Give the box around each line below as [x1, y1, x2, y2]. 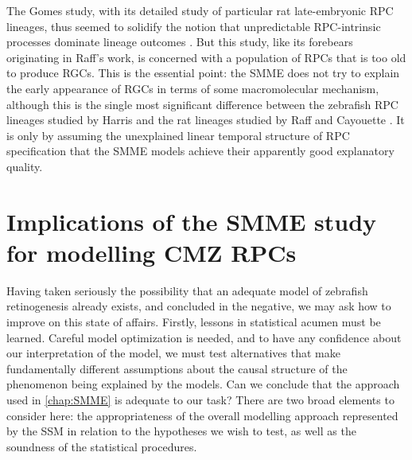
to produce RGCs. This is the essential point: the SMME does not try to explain [6, 64, 400, 81]
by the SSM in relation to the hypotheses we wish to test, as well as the [6, 423, 356, 439]
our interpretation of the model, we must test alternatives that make [6, 345, 340, 361]
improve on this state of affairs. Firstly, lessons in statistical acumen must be [6, 314, 381, 330]
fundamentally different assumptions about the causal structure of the [6, 360, 348, 376]
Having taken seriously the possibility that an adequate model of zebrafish [6, 282, 368, 298]
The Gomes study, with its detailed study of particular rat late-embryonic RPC [6, 2, 394, 18]
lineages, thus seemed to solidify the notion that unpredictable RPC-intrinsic [6, 18, 381, 34]
